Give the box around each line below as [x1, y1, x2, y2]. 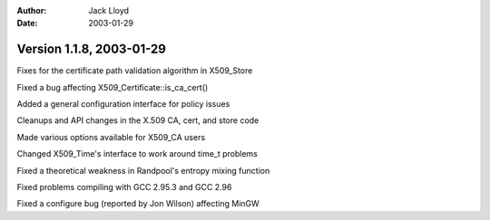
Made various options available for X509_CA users [16, 131, 206, 142]
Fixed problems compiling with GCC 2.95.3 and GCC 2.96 [16, 182, 232, 193]
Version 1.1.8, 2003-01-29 [16, 42, 167, 57]
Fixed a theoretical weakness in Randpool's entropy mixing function [16, 165, 270, 176]
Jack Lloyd [88, 5, 130, 15]
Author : [16, 5, 47, 15]
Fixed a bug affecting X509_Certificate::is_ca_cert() [16, 81, 209, 92]
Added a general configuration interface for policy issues [16, 99, 230, 110]
